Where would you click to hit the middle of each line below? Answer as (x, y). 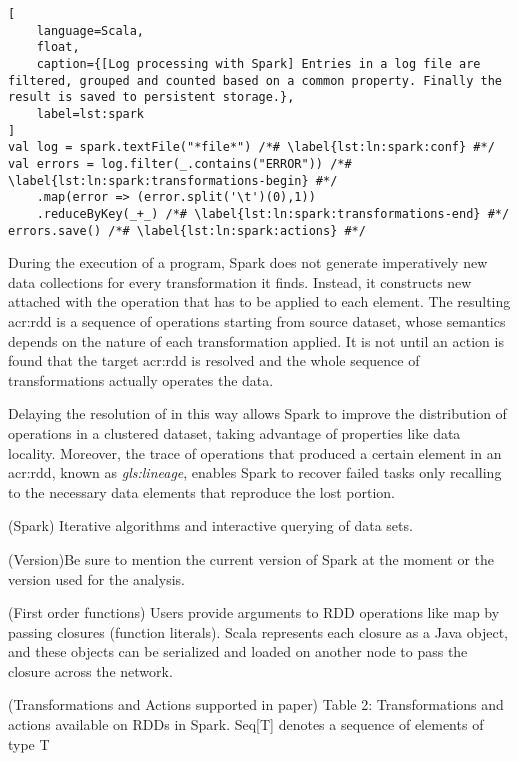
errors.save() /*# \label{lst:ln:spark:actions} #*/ (187, 230)
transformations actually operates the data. (141, 379)
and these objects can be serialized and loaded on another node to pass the (238, 651)
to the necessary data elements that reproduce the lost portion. (202, 491)
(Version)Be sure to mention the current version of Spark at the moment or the (251, 558)
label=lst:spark (90, 113)
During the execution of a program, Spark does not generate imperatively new (248, 262)
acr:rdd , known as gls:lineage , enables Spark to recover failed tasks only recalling (255, 472)
